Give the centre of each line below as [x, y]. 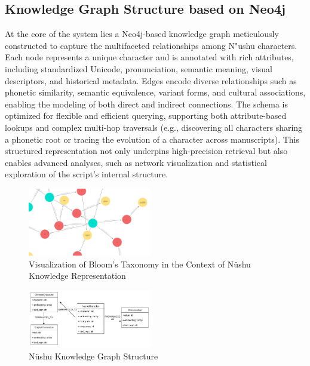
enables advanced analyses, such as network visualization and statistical [136, 162]
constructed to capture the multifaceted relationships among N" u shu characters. [151, 45]
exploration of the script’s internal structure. [87, 174]
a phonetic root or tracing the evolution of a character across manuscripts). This [152, 139]
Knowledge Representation [77, 276]
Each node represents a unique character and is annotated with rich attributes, [149, 57]
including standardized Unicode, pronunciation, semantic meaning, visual [139, 68]
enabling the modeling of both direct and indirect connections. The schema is [146, 104]
